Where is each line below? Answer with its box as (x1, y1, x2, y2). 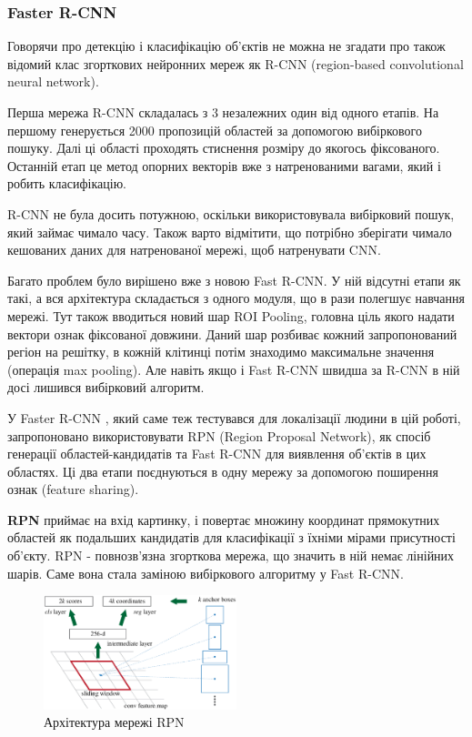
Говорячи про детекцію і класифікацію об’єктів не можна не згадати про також (7, 36, 446, 56)
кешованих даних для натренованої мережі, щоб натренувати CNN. (7, 240, 381, 259)
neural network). (7, 72, 99, 91)
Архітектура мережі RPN (44, 712, 185, 732)
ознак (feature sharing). (7, 480, 139, 499)
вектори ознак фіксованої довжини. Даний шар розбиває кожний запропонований (7, 324, 457, 343)
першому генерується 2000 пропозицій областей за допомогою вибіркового (7, 120, 422, 139)
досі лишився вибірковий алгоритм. (7, 378, 205, 397)
